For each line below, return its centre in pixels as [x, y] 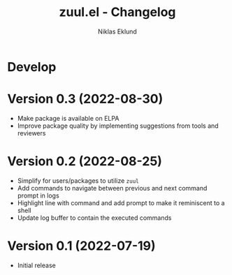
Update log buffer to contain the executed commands [94, 218]
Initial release [36, 265]
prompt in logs [38, 195]
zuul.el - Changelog [117, 12]
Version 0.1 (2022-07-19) [81, 246]
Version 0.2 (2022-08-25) [85, 162]
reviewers [31, 133]
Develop [32, 67]
